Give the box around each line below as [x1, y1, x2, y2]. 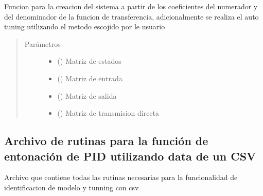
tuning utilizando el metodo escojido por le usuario [4, 21, 165, 32]
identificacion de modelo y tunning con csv [4, 182, 139, 192]
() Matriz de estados [57, 56, 121, 66]
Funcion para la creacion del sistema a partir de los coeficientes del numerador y [4, 1, 258, 11]
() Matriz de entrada [57, 73, 122, 83]
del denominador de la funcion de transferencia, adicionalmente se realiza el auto [4, 11, 259, 22]
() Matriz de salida [57, 90, 117, 101]
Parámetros [24, 38, 61, 49]
